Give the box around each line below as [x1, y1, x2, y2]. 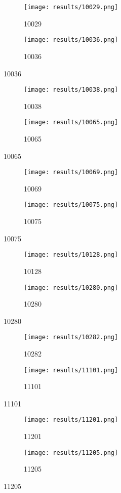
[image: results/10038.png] [24, 86, 118, 94]
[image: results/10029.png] [24, 4, 118, 11]
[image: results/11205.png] [24, 449, 118, 456]
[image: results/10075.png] [24, 201, 118, 209]
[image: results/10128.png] [24, 251, 118, 259]
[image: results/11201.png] [24, 416, 118, 424]
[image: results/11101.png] [24, 366, 118, 374]
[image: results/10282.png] [24, 334, 118, 341]
